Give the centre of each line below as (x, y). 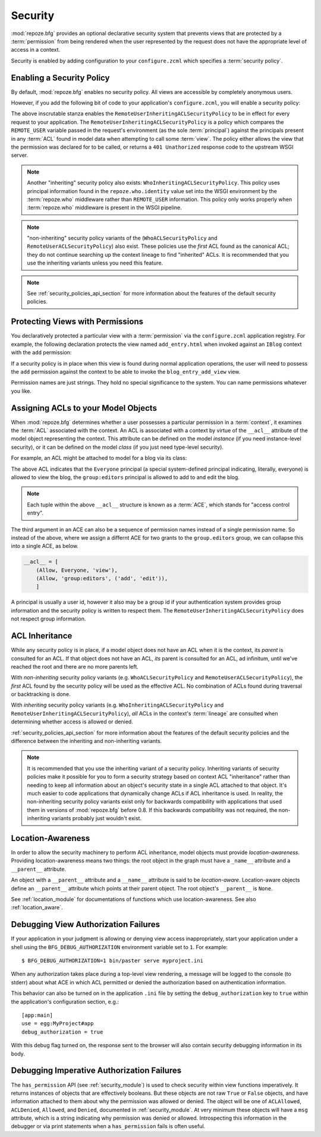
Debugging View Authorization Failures (86, 925)
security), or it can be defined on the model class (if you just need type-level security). (117, 447)
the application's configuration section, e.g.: (65, 1001)
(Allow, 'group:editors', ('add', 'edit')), (102, 579)
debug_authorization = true (62, 1032)
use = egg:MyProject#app (58, 1023)
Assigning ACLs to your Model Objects (84, 408)
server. (20, 155)
